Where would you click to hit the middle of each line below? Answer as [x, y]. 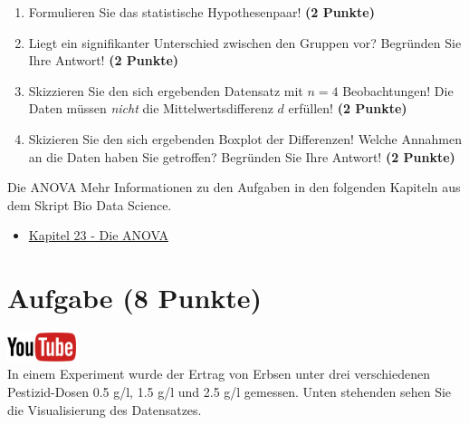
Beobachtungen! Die [398, 90]
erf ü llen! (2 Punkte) [348, 108]
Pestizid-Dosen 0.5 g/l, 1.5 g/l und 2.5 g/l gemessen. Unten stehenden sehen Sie [230, 392]
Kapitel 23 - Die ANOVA [98, 235]
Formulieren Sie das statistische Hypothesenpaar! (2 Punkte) [201, 12]
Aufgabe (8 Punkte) [135, 298]
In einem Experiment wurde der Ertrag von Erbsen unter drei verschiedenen [219, 374]
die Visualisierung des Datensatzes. [105, 409]
